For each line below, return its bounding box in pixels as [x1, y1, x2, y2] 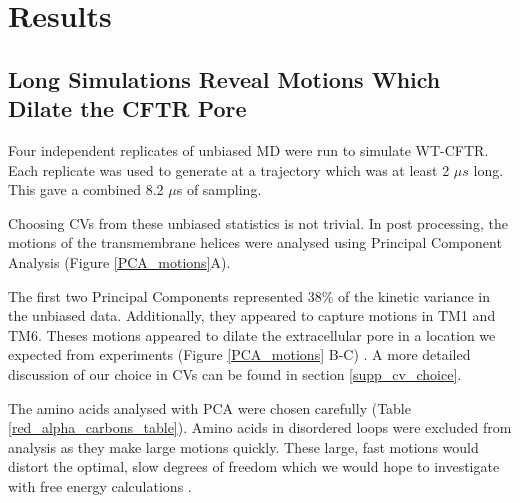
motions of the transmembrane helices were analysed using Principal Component [8, 232, 502, 253]
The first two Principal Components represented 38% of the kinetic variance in [8, 285, 491, 306]
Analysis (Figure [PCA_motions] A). [8, 251, 231, 272]
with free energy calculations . [8, 475, 192, 496]
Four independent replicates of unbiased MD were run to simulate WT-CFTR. [8, 139, 489, 160]
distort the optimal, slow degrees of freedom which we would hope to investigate [8, 456, 500, 477]
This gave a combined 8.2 [8, 179, 164, 200]
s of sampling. [176, 179, 262, 200]
